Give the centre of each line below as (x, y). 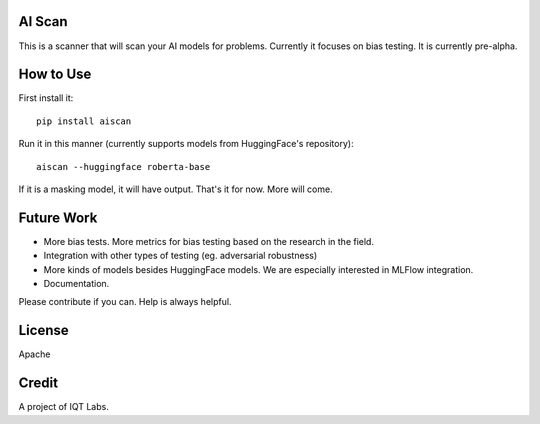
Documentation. (76, 284)
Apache (34, 354)
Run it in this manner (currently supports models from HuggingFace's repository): (186, 144)
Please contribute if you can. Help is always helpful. (125, 302)
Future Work (58, 217)
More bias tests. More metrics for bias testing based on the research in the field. (209, 241)
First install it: (46, 98)
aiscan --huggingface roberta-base (123, 166)
